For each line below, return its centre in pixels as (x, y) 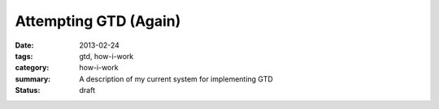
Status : (28, 90)
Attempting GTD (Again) (98, 21)
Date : (24, 45)
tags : (24, 56)
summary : (33, 79)
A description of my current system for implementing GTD (176, 79)
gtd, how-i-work (106, 56)
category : (32, 68)
